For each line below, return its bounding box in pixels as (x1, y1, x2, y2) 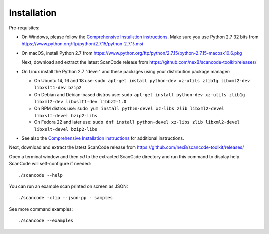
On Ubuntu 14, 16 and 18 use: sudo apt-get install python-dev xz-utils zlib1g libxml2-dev (34, 77, 250, 83)
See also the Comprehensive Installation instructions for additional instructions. (21, 135, 184, 141)
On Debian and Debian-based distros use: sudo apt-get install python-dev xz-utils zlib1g (34, 91, 245, 97)
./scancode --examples (18, 218, 74, 224)
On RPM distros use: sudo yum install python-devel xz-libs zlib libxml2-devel (34, 105, 225, 112)
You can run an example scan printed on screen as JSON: (9, 183, 128, 189)
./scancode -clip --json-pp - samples (18, 195, 113, 201)
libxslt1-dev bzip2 (34, 85, 82, 91)
